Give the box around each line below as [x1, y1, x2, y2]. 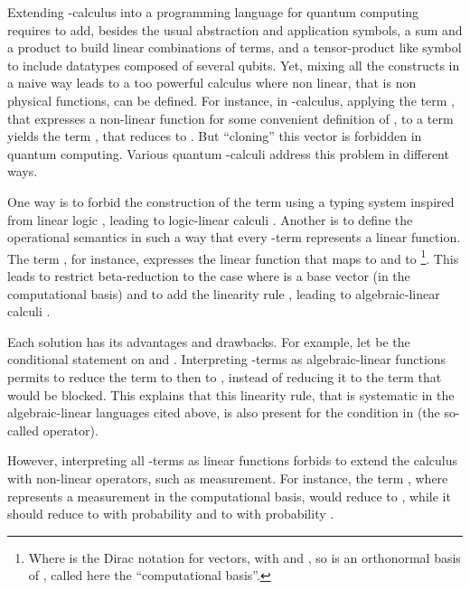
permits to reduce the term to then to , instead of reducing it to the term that [7, 367, 442, 386]
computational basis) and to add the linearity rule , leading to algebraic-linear [7, 284, 440, 303]
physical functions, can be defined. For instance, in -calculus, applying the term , [7, 90, 455, 109]
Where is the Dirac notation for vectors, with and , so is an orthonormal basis [28, 548, 461, 567]
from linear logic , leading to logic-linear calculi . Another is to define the [7, 210, 413, 229]
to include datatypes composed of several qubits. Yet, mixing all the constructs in [7, 55, 460, 74]
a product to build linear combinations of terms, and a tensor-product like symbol [7, 38, 462, 57]
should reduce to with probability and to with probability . [7, 504, 334, 523]
